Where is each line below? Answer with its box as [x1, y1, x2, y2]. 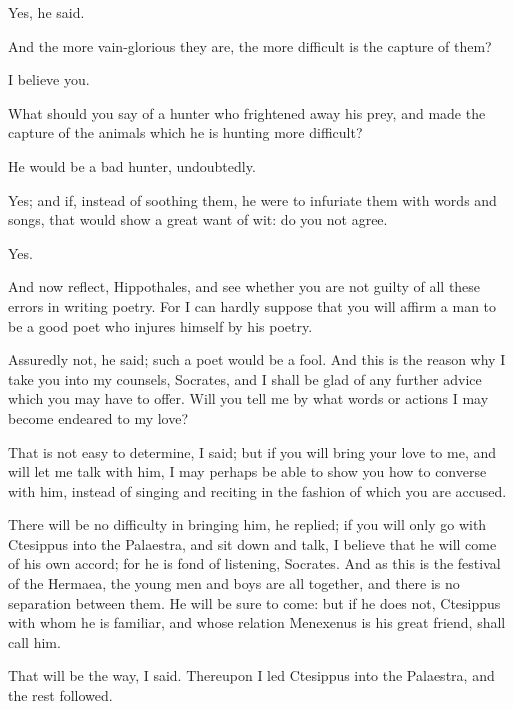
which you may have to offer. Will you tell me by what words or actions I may [8, 388, 489, 409]
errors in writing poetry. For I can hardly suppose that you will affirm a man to [8, 295, 497, 316]
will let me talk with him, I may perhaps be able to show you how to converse [8, 461, 487, 482]
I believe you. [8, 69, 90, 90]
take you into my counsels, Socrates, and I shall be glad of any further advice [8, 368, 482, 389]
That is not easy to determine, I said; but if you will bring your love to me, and [8, 441, 497, 462]
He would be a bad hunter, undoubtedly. [8, 155, 256, 176]
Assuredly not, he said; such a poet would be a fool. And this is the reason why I [8, 349, 506, 370]
